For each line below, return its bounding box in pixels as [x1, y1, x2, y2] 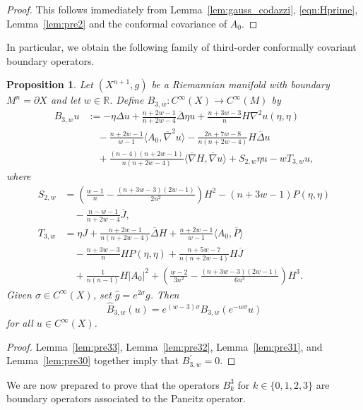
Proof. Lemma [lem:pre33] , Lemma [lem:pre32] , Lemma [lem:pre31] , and [6, 339, 323, 354]
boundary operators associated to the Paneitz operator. [6, 391, 246, 406]
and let [50, 92, 81, 107]
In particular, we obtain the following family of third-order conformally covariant [6, 40, 357, 54]
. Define [109, 92, 144, 107]
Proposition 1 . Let [6, 77, 93, 92]
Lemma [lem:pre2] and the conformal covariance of [6, 16, 227, 30]
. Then [150, 287, 179, 301]
